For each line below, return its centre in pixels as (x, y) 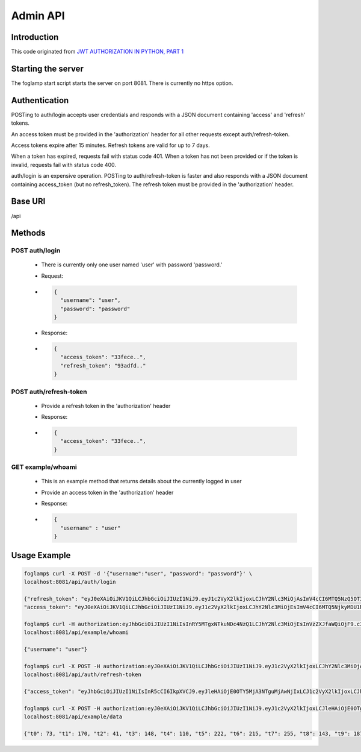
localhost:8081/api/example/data (73, 717)
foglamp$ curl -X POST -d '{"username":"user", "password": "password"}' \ (138, 573)
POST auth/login (36, 251)
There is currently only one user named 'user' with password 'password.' (132, 265)
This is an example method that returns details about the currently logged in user (141, 481)
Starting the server (48, 68)
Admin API (38, 16)
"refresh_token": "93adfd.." (103, 365)
